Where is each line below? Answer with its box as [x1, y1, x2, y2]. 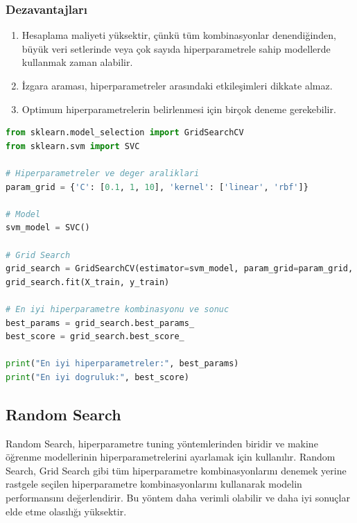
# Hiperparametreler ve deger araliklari [6, 168, 200, 178]
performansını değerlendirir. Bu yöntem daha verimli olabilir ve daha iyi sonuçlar [6, 490, 350, 505]
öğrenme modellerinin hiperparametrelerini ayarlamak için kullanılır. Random [6, 449, 336, 464]
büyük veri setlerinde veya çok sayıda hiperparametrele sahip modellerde [21, 41, 331, 55]
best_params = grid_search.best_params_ [6, 318, 195, 328]
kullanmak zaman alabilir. [21, 55, 133, 69]
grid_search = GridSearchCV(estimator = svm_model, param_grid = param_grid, [6, 264, 354, 274]
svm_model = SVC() [6, 223, 90, 233]
